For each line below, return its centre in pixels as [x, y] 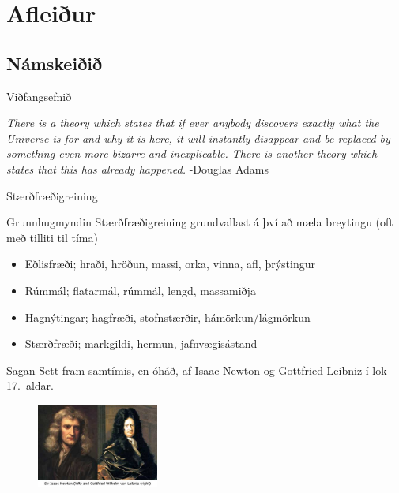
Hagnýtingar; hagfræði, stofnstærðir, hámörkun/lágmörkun [168, 317]
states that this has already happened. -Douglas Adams [137, 168]
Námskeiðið [54, 63]
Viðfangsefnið [39, 96]
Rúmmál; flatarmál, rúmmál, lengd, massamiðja [140, 290]
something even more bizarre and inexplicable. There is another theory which [192, 153]
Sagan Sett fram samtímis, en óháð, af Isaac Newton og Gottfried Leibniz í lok [197, 370]
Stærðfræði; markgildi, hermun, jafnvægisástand [141, 344]
